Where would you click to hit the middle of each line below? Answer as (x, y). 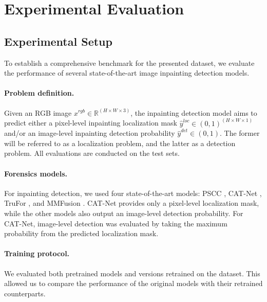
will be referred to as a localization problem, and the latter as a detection (120, 143)
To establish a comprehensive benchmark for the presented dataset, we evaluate (129, 63)
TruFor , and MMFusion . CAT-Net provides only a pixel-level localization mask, (132, 203)
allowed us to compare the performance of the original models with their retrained (133, 283)
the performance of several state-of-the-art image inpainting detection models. (127, 73)
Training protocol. (37, 253)
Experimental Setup (58, 41)
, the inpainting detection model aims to (194, 112)
